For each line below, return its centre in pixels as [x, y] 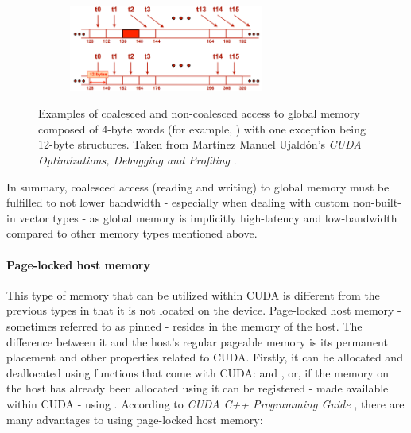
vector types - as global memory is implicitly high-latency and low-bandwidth [208, 217]
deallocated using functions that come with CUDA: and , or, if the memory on [198, 372]
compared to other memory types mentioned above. [132, 233]
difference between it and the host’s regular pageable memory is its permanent [197, 341]
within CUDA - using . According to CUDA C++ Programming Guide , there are [205, 403]
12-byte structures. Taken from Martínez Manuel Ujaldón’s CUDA [200, 144]
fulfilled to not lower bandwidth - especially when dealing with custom [178, 202]
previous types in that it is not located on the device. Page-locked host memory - [204, 310]
